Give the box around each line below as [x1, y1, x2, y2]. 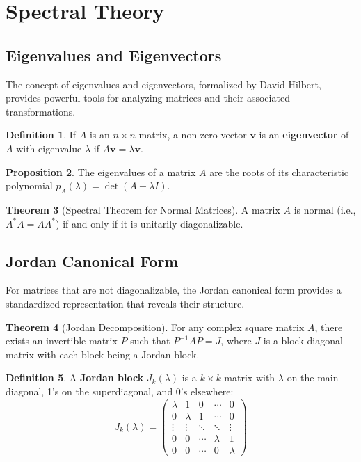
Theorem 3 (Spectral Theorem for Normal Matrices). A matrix [6, 202, 280, 216]
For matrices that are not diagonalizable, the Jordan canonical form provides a [6, 282, 342, 297]
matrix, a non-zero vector [138, 127, 247, 142]
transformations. [6, 104, 76, 118]
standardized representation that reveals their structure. [6, 296, 245, 310]
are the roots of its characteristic [209, 164, 348, 179]
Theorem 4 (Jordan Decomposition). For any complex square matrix [6, 319, 305, 334]
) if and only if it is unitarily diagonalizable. [56, 216, 243, 230]
